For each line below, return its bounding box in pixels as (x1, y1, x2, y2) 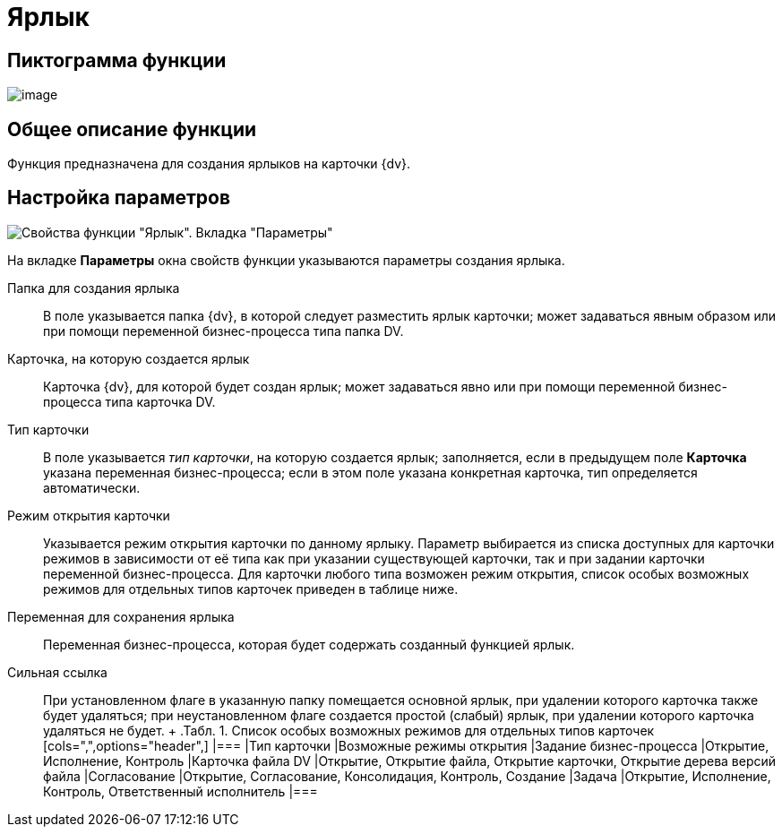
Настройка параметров (7, 186, 231, 210)
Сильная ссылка (7, 664, 107, 680)
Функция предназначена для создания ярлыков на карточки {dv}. (7, 156, 411, 172)
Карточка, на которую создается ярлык (7, 350, 250, 366)
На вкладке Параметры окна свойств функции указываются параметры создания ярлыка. (7, 252, 565, 268)
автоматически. (43, 479, 141, 495)
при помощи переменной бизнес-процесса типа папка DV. (43, 322, 404, 339)
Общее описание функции (7, 117, 257, 141)
